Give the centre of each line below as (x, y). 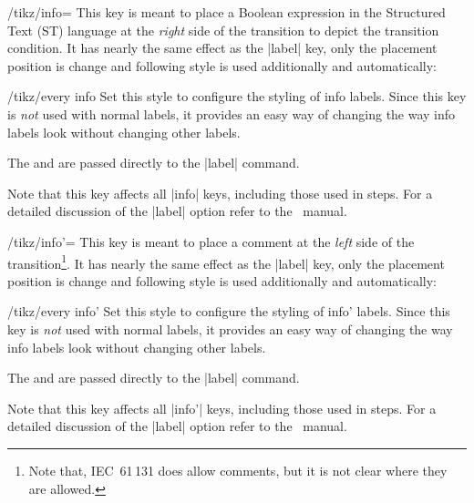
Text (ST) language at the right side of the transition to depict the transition (223, 30)
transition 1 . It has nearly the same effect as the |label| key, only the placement (226, 262)
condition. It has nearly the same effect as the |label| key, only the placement (222, 48)
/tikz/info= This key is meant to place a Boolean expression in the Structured (227, 12)
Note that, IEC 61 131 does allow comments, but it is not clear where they (238, 470)
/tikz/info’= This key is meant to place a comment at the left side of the (211, 241)
